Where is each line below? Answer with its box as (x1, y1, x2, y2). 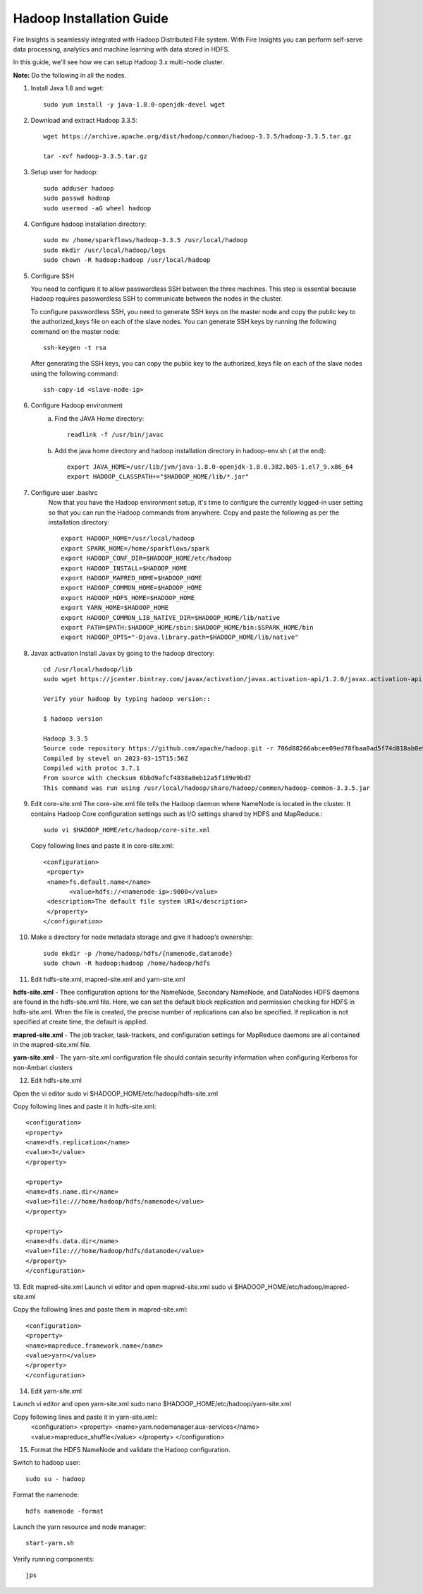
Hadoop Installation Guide (13, 11, 168, 26)
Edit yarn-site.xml (30, 1387, 82, 1396)
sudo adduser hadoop (43, 184, 114, 192)
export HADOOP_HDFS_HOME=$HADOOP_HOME (61, 594, 195, 601)
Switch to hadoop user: (13, 1458, 81, 1467)
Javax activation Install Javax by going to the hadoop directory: (30, 649, 215, 657)
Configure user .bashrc (30, 488, 98, 497)
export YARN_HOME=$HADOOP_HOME (61, 604, 169, 612)
